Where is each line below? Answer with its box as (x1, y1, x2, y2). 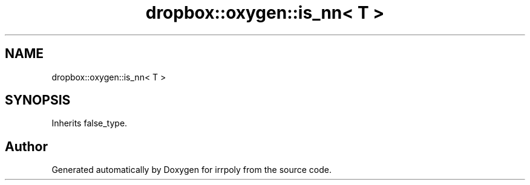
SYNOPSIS (5, 92, 71, 108)
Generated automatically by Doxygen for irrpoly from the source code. (51, 164, 332, 175)
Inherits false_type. (51, 118, 128, 129)
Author (5, 138, 48, 154)
